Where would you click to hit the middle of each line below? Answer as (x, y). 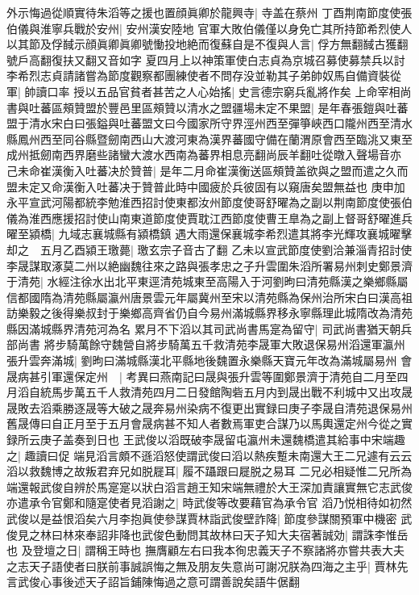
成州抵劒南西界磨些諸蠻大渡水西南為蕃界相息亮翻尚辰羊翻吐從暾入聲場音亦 (204, 155)
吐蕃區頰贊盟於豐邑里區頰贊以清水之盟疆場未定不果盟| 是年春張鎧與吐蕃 (218, 107)
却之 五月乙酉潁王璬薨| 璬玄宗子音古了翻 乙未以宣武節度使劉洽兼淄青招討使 (209, 249)
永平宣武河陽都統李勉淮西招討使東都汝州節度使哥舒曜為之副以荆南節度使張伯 (209, 202)
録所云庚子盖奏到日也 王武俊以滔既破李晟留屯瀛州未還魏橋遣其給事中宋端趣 (206, 440)
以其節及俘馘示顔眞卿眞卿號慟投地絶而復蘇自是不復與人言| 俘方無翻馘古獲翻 (207, 44)
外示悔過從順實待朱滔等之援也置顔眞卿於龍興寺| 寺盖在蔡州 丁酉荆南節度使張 (209, 12)
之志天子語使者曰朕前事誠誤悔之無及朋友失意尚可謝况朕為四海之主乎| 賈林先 (207, 566)
